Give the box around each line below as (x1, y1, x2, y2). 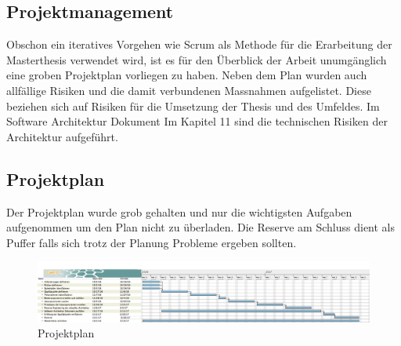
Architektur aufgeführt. (6, 128, 118, 144)
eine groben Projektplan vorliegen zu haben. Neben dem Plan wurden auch (6, 67, 367, 83)
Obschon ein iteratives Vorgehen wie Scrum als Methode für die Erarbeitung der (6, 36, 392, 53)
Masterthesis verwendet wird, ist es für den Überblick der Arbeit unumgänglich (6, 51, 387, 67)
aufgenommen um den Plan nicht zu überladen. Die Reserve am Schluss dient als (6, 219, 396, 235)
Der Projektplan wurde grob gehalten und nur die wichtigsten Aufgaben (6, 203, 352, 220)
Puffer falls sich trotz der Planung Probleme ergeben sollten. (6, 234, 297, 250)
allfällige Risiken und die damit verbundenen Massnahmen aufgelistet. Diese (6, 82, 371, 98)
